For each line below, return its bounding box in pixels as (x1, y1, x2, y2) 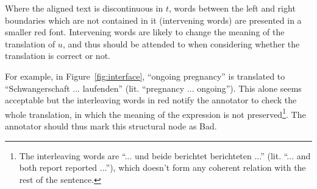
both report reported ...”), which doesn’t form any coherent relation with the (19, 161, 306, 174)
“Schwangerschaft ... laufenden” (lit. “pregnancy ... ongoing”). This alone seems (5, 81, 302, 94)
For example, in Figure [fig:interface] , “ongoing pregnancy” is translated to (5, 69, 285, 82)
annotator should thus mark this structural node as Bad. (5, 120, 217, 132)
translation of (5, 37, 55, 50)
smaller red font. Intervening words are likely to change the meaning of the (5, 26, 285, 38)
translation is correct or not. (5, 49, 110, 62)
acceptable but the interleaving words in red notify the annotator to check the (5, 94, 297, 106)
